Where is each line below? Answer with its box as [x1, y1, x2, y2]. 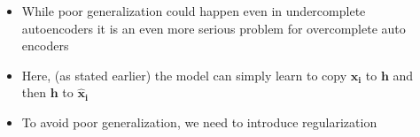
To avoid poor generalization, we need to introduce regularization [21, 112, 377, 131]
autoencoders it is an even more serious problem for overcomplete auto [21, 19, 406, 37]
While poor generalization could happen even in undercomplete [21, 2, 366, 19]
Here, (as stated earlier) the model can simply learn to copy [21, 65, 347, 84]
